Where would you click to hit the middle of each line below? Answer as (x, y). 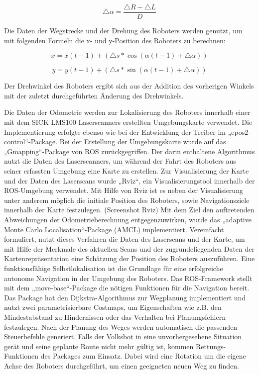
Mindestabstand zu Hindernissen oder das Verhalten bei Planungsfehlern (115, 317)
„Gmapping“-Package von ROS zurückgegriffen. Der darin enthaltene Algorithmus (129, 151)
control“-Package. (31, 141)
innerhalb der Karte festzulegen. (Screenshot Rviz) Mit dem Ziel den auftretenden (129, 210)
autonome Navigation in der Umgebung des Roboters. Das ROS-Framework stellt (128, 278)
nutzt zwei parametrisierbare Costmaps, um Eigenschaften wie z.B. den (113, 307)
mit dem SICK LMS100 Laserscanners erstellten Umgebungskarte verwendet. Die (128, 122)
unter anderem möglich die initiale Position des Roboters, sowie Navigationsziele (127, 200)
